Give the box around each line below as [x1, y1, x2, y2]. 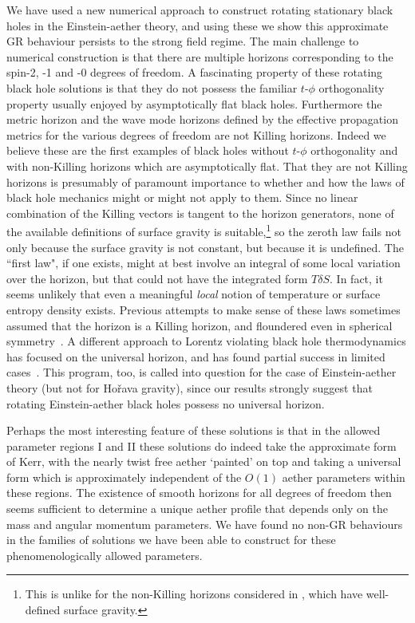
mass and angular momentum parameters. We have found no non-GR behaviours [6, 515, 403, 532]
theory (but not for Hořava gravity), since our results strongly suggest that [6, 379, 373, 396]
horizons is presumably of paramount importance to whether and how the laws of [6, 173, 405, 190]
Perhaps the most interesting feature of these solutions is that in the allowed [6, 422, 381, 439]
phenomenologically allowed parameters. [6, 546, 203, 563]
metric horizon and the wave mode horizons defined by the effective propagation [6, 111, 398, 128]
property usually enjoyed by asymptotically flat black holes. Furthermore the [6, 95, 382, 112]
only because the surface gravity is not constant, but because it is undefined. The [6, 239, 404, 255]
